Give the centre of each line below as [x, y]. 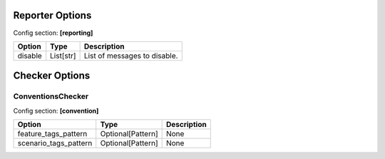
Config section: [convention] [56, 111]
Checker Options [52, 76]
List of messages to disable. [131, 56]
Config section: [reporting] [53, 33]
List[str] [63, 56]
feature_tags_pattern [52, 134]
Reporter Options [52, 15]
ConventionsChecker [51, 96]
